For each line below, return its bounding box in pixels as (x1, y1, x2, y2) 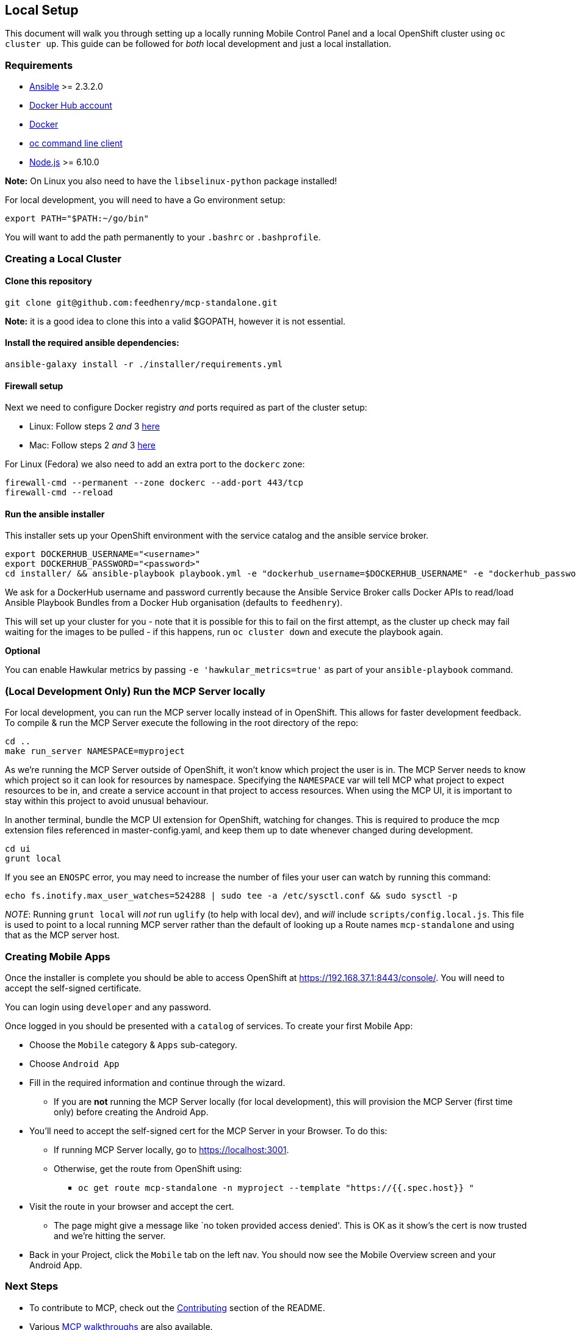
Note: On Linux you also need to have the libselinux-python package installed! (5, 176, 337, 187)
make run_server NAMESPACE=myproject (5, 746, 185, 757)
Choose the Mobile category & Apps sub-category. (29, 1039, 237, 1050)
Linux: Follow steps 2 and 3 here (29, 421, 160, 432)
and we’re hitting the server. (54, 1230, 166, 1241)
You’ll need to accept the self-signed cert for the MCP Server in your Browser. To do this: (29, 1125, 387, 1136)
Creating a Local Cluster (5, 252, 121, 265)
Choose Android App (29, 1058, 120, 1069)
